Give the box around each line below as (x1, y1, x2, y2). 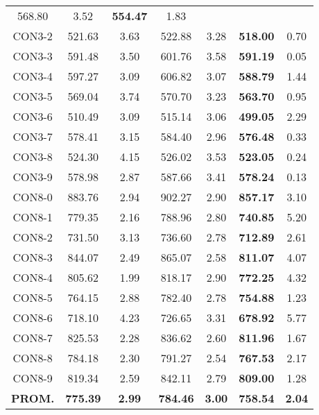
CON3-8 (12, 149, 53, 164)
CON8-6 (12, 310, 53, 325)
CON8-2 (12, 229, 53, 245)
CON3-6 (12, 108, 53, 124)
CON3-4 (12, 68, 53, 84)
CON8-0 (12, 189, 53, 205)
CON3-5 (12, 88, 53, 104)
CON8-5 (12, 289, 53, 305)
